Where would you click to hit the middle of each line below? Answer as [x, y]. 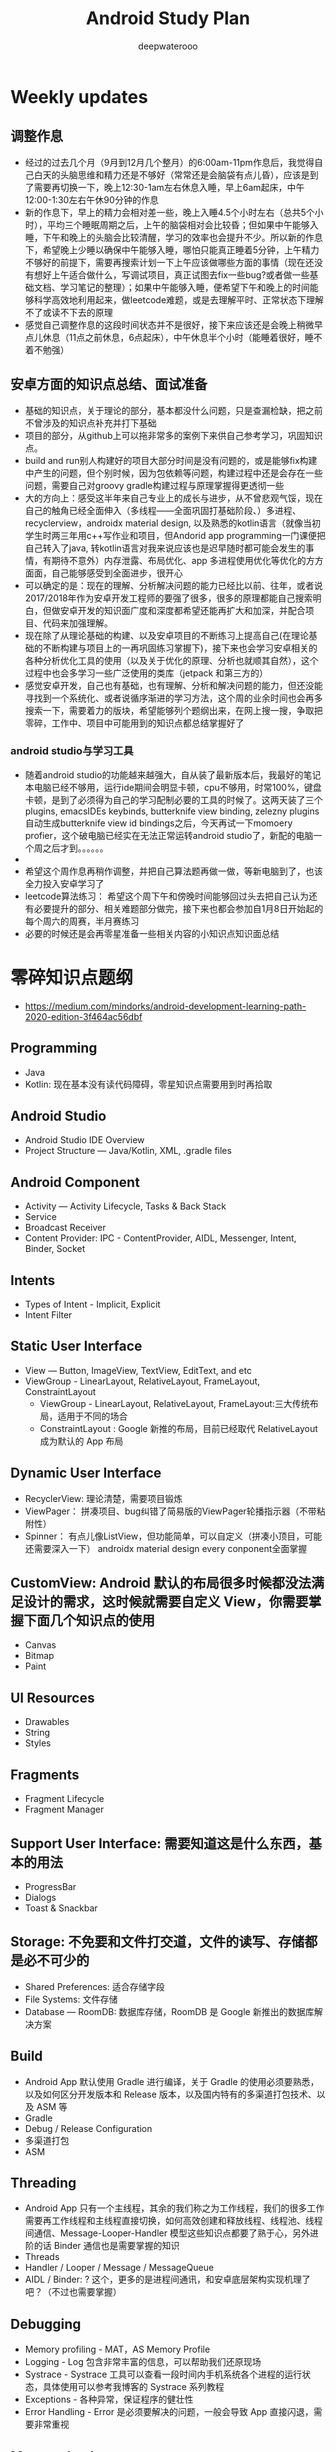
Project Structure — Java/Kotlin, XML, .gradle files [128, 1151]
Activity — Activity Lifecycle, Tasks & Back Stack [125, 1206]
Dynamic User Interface [86, 1473]
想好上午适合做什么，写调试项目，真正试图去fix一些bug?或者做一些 [171, 274]
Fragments [45, 1774]
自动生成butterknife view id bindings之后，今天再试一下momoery [158, 823]
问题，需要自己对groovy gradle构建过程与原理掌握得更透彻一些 [154, 485]
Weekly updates [79, 96]
